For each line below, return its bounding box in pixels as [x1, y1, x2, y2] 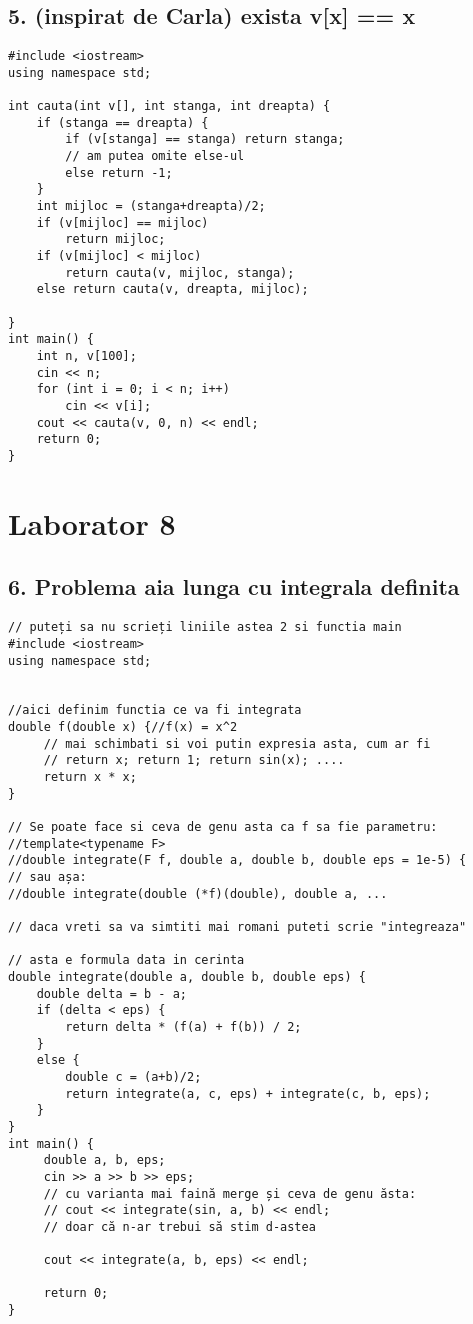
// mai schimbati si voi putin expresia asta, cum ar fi [43, 736, 431, 751]
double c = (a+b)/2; [65, 1069, 202, 1084]
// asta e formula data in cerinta [8, 953, 245, 968]
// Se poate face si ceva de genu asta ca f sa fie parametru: [8, 820, 438, 835]
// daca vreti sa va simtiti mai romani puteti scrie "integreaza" [8, 920, 467, 934]
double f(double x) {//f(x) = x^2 [8, 720, 238, 735]
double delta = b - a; [36, 986, 187, 1001]
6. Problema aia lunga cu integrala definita [8, 571, 460, 602]
